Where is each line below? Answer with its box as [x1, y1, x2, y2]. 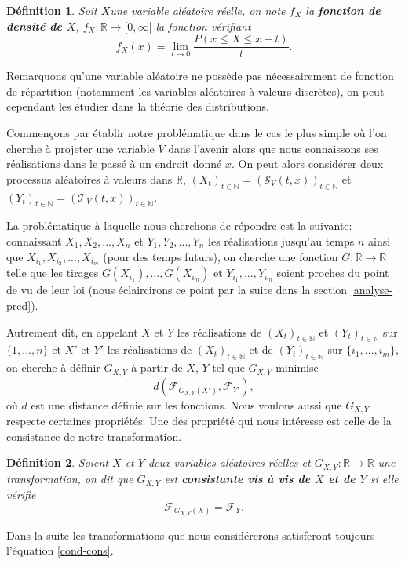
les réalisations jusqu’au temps [208, 233, 355, 249]
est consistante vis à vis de [164, 470, 311, 486]
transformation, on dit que [6, 470, 133, 486]
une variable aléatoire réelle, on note [110, 2, 286, 18]
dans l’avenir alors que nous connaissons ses [168, 140, 378, 156]
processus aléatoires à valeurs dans [6, 170, 173, 187]
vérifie [6, 486, 36, 503]
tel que [212, 359, 245, 376]
